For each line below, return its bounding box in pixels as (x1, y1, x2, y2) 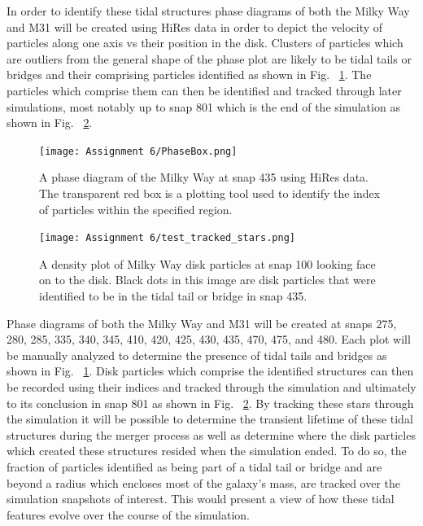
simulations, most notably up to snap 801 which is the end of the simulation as (7, 98, 400, 115)
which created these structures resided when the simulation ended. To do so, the (7, 442, 407, 459)
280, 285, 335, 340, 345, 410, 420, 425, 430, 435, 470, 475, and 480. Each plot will (7, 331, 411, 348)
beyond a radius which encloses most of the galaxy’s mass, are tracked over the (7, 474, 401, 491)
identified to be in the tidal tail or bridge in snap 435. (39, 287, 307, 305)
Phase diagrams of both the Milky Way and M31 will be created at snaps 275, (7, 314, 397, 331)
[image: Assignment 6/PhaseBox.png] (39, 145, 238, 157)
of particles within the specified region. (39, 200, 233, 217)
